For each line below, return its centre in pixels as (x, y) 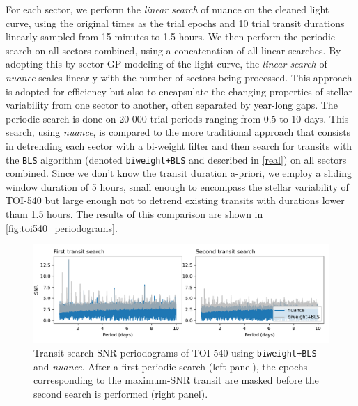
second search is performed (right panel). (121, 393)
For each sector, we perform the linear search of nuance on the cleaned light (168, 9)
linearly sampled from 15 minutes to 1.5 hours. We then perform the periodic (170, 37)
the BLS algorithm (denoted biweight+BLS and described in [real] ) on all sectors (176, 159)
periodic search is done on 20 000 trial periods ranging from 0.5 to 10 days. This (177, 118)
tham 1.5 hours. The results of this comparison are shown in (134, 213)
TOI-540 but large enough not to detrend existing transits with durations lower (175, 200)
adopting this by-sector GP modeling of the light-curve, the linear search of (166, 64)
